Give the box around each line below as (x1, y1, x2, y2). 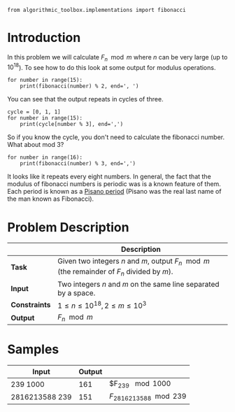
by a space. (57, 287, 96, 297)
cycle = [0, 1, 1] (7, 108, 61, 115)
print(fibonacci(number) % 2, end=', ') (20, 83, 139, 90)
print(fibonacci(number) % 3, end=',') (20, 160, 136, 167)
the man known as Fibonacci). (7, 194, 94, 203)
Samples (7, 341, 59, 357)
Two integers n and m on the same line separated (57, 279, 220, 289)
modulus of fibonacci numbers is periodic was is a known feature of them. (7, 180, 222, 188)
